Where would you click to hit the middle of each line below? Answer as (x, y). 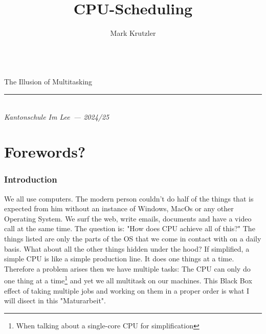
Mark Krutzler (133, 33)
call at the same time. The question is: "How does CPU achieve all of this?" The (130, 228)
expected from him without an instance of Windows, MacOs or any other (119, 208)
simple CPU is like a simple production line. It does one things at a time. (119, 259)
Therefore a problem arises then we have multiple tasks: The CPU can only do (127, 268)
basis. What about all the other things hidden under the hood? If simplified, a (127, 248)
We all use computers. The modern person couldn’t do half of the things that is (129, 198)
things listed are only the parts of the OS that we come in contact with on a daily (133, 239)
